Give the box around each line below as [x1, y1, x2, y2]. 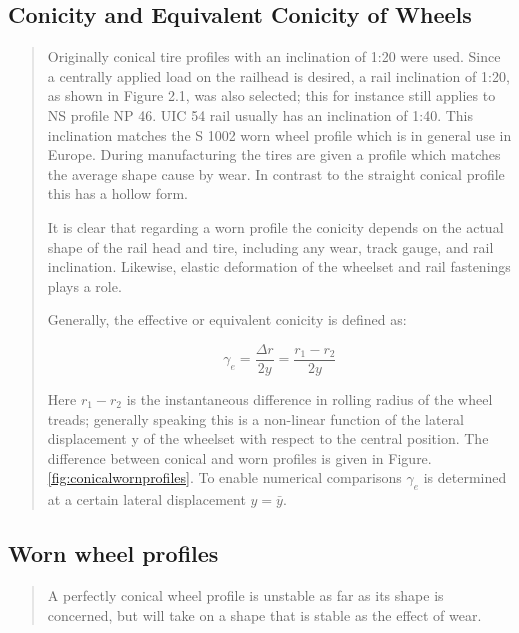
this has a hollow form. [47, 183, 188, 204]
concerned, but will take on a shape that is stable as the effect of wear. [47, 604, 482, 625]
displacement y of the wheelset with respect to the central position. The [47, 428, 489, 449]
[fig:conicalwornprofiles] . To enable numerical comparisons [47, 467, 402, 488]
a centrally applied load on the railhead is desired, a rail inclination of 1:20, [47, 65, 510, 86]
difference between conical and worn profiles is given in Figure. [47, 447, 432, 468]
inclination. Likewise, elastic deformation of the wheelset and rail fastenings [47, 256, 511, 277]
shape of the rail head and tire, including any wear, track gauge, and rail [47, 236, 494, 257]
